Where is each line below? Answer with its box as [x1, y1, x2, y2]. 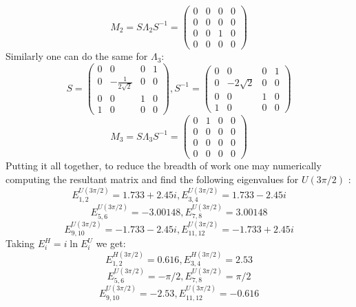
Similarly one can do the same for [6, 49, 148, 63]
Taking [6, 236, 35, 251]
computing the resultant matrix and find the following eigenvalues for [6, 171, 299, 186]
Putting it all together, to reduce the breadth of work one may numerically [6, 158, 322, 173]
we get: [96, 236, 126, 251]
